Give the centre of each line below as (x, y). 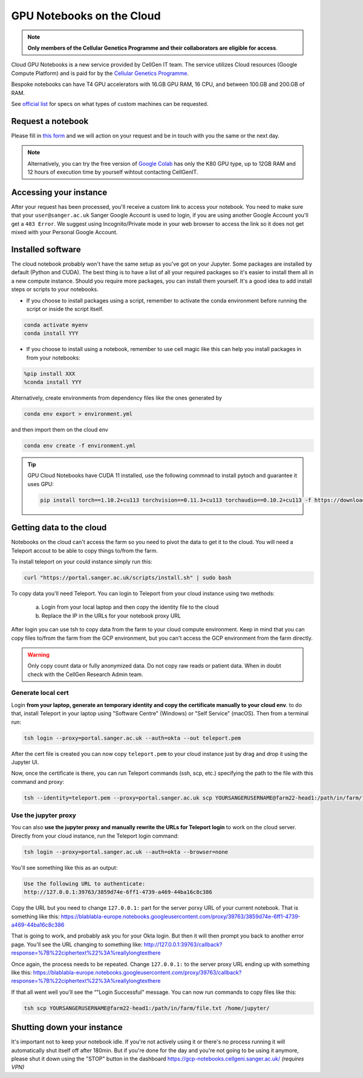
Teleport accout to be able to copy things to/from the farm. (85, 550)
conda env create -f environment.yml (80, 445)
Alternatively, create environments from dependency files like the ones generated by (116, 398)
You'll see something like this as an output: (64, 867)
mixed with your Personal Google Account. (64, 232)
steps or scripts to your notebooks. (55, 289)
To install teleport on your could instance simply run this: (82, 562)
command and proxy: (38, 781)
